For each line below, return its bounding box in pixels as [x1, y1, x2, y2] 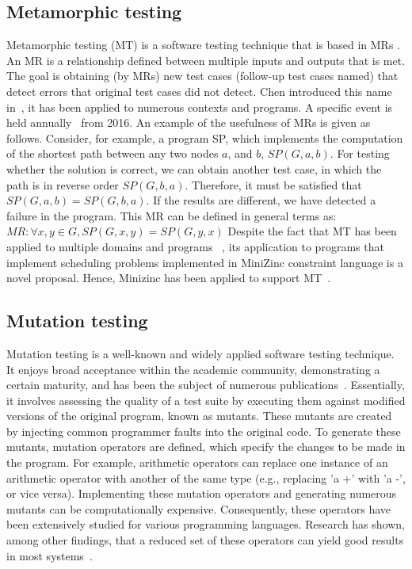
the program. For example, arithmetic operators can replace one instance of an [6, 454, 388, 471]
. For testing [330, 145, 390, 162]
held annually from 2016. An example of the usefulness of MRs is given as [6, 114, 371, 131]
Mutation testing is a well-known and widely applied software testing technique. [6, 345, 395, 361]
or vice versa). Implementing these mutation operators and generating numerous [6, 485, 397, 502]
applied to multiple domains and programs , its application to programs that [6, 238, 384, 254]
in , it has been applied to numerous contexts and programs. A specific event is [6, 98, 393, 115]
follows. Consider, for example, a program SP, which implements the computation [6, 129, 403, 146]
